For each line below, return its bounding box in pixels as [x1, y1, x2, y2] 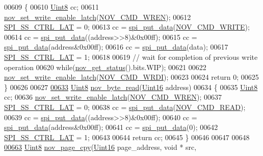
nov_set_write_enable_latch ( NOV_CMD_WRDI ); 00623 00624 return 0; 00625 [4, 72, 259, 82]
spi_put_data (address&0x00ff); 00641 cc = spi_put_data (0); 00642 [4, 122, 218, 132]
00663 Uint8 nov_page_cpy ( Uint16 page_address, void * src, [4, 142, 197, 152]
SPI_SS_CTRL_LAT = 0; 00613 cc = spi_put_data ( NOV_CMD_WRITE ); [4, 21, 250, 32]
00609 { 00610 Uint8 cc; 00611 [4, 2, 99, 12]
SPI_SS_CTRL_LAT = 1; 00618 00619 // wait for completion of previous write [4, 51, 258, 62]
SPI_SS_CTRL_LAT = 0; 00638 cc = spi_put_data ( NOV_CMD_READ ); [4, 101, 246, 112]
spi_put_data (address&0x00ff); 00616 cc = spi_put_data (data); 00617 [4, 41, 228, 52]
